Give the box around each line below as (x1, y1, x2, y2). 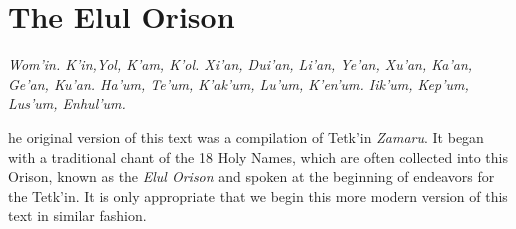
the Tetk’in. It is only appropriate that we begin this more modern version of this (8, 185, 508, 206)
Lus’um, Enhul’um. (8, 93, 126, 114)
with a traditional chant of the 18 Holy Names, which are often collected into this (8, 146, 508, 167)
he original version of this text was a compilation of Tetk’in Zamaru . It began (8, 126, 484, 147)
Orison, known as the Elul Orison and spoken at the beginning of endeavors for (8, 166, 495, 187)
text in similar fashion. (8, 205, 147, 226)
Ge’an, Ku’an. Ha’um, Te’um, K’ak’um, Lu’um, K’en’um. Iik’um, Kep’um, (8, 73, 469, 94)
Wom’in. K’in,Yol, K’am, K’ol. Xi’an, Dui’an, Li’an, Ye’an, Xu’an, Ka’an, (8, 54, 473, 75)
